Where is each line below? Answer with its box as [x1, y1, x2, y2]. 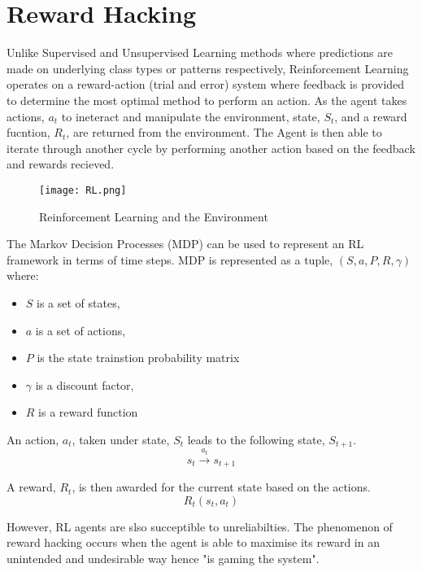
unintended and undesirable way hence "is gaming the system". [7, 550, 320, 566]
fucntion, [7, 124, 50, 141]
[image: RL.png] [39, 184, 127, 196]
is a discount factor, [35, 376, 134, 393]
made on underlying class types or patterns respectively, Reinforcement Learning [7, 59, 409, 76]
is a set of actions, [35, 321, 126, 338]
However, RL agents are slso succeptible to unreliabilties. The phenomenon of [7, 517, 393, 535]
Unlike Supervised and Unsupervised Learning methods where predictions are [7, 44, 393, 61]
